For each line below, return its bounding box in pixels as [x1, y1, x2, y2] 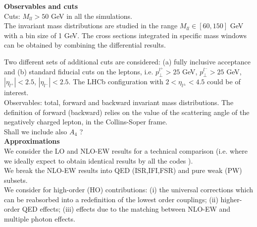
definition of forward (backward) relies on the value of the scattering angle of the [4, 107, 250, 117]
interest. [4, 87, 29, 98]
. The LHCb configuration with [68, 76, 163, 87]
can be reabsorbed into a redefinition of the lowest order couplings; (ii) [4, 194, 218, 204]
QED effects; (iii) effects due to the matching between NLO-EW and [22, 204, 231, 214]
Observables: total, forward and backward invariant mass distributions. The [4, 97, 234, 107]
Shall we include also [4, 126, 67, 136]
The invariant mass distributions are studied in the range [4, 20, 178, 31]
